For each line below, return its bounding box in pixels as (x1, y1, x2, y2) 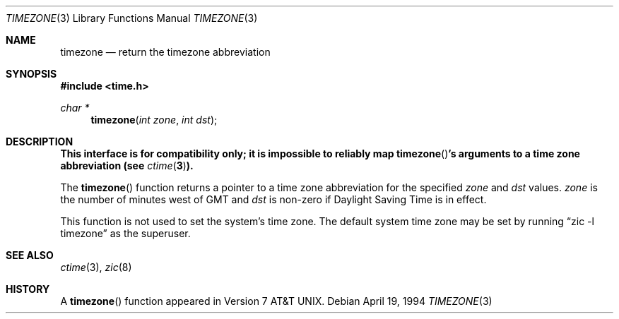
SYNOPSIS (6, 68, 57, 80)
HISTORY (6, 283, 50, 295)
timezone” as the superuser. (60, 227, 191, 239)
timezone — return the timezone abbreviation (60, 46, 271, 58)
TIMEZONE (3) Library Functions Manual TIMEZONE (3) (6, 12, 258, 24)
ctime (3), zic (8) (60, 261, 132, 273)
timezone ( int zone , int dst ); (90, 114, 218, 126)
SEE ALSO (6, 249, 54, 261)
